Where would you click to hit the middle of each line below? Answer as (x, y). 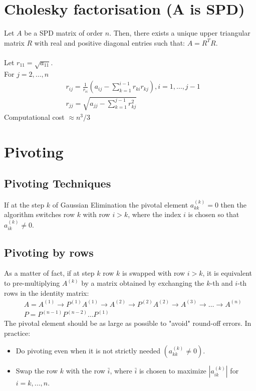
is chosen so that (214, 214)
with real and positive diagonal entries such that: (110, 42)
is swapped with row (154, 273)
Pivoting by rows (49, 252)
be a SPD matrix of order (64, 33)
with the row (85, 371)
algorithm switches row (39, 214)
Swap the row (37, 371)
